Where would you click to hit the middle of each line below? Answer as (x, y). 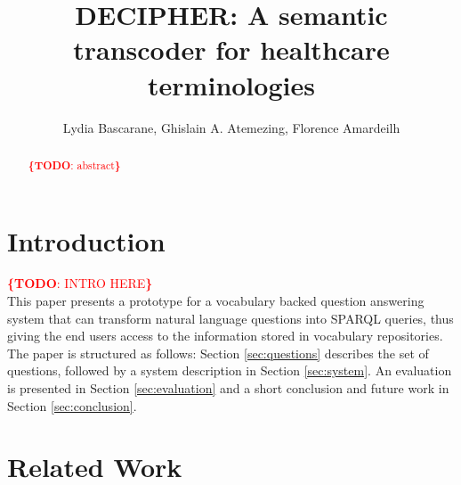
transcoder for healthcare (231, 49)
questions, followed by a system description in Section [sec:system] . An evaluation (230, 370)
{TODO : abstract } (74, 165)
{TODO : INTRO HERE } (80, 283)
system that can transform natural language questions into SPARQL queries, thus (230, 318)
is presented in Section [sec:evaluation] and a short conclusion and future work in (228, 388)
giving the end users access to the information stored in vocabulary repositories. (225, 336)
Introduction (86, 240)
